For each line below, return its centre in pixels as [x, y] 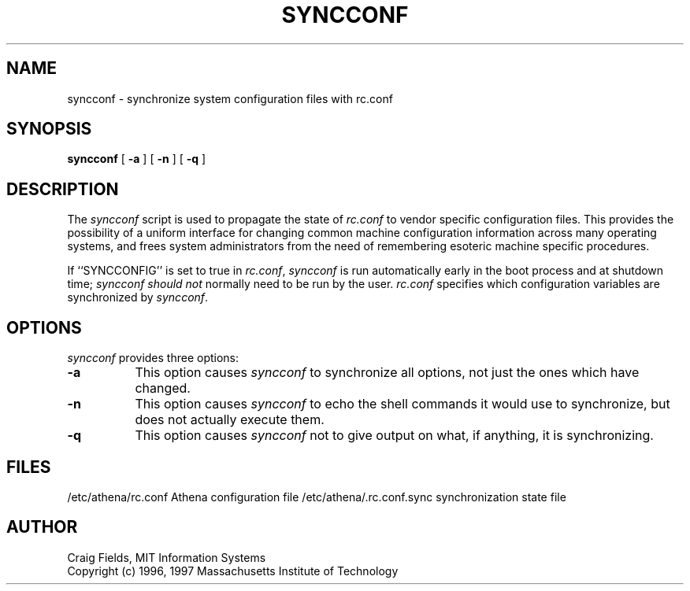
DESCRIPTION [63, 189]
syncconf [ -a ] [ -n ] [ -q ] [137, 159]
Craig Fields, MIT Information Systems [167, 557]
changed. [163, 388]
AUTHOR [42, 527]
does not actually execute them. [230, 420]
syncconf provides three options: [153, 358]
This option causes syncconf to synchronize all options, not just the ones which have [387, 373]
